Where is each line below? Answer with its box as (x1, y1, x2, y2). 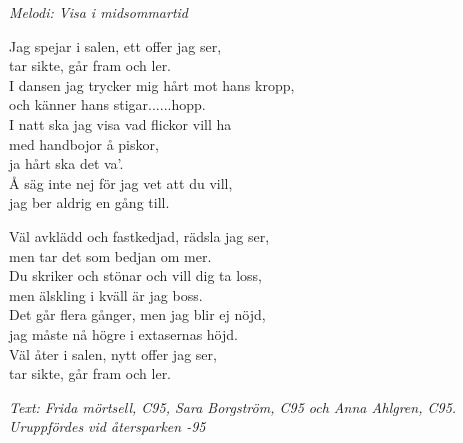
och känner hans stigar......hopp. (9, 94, 206, 115)
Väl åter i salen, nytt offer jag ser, (9, 343, 217, 364)
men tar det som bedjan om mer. (9, 245, 212, 266)
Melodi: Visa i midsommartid (9, 2, 189, 22)
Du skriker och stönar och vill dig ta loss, (9, 265, 263, 286)
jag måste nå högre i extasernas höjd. (9, 323, 238, 344)
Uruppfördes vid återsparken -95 (9, 416, 206, 437)
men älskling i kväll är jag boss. (9, 284, 203, 305)
